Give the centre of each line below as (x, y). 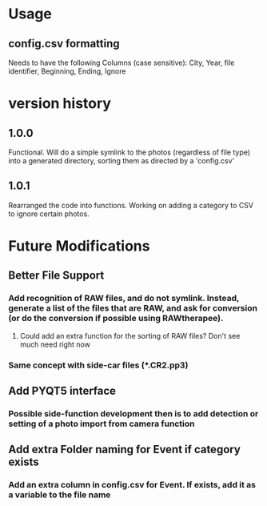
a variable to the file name (60, 495)
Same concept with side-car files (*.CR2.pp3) (98, 365)
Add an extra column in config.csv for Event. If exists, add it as (132, 485)
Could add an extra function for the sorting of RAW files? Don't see (130, 335)
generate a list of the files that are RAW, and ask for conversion (133, 308)
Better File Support (56, 276)
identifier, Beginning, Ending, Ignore (67, 71)
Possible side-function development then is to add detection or (133, 413)
